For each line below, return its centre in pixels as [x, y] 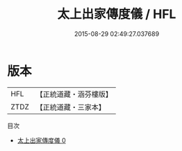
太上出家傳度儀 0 [41, 140]
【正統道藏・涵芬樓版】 [74, 94]
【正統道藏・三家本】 [71, 107]
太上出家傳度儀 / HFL [117, 14]
